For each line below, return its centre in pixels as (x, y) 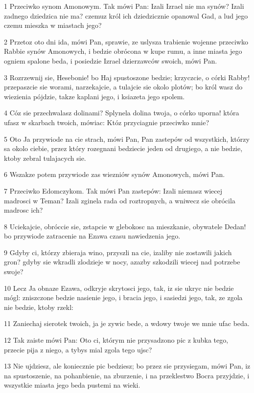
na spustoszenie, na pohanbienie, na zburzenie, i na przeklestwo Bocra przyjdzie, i (127, 375)
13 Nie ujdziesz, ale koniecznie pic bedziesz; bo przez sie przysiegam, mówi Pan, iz (127, 366)
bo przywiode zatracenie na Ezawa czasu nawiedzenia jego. (92, 236)
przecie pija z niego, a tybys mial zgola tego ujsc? (78, 349)
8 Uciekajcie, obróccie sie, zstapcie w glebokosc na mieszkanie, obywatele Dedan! (125, 226)
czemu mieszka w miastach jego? (53, 25)
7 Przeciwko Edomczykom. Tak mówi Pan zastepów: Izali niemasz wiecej (113, 190)
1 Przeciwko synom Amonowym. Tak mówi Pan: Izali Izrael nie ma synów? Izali (124, 6)
